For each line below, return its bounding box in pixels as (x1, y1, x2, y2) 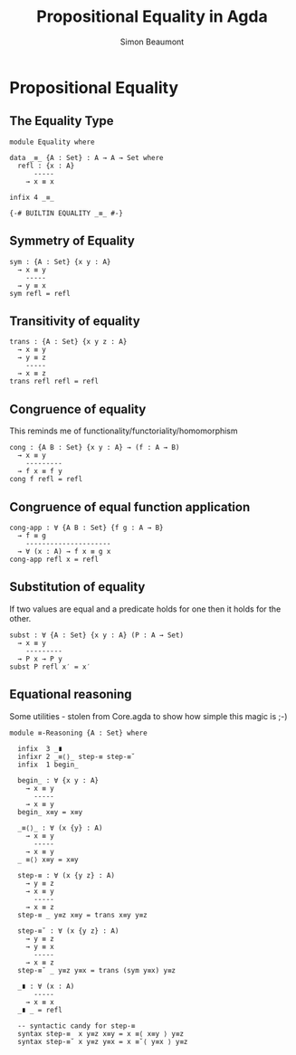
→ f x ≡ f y (17, 467, 63, 476)
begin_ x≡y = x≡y (17, 807, 83, 816)
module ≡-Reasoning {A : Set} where (9, 728, 148, 737)
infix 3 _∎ (17, 744, 63, 753)
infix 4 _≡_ (9, 193, 54, 202)
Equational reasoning (9, 687, 133, 702)
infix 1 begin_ (17, 760, 79, 769)
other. (9, 613, 32, 623)
